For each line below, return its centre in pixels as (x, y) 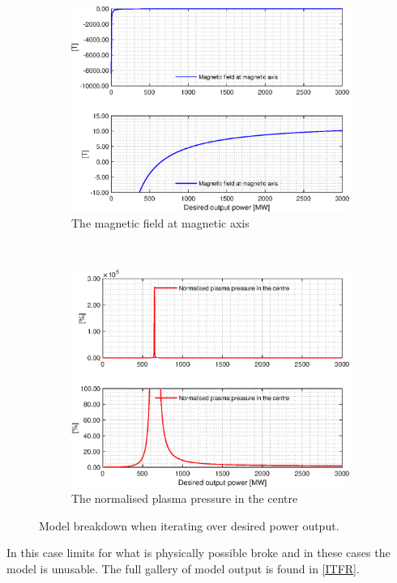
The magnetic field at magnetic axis (160, 222)
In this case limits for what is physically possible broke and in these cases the (198, 553)
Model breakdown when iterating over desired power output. (189, 525)
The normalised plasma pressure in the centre (185, 498)
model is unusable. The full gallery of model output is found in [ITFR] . (183, 568)
